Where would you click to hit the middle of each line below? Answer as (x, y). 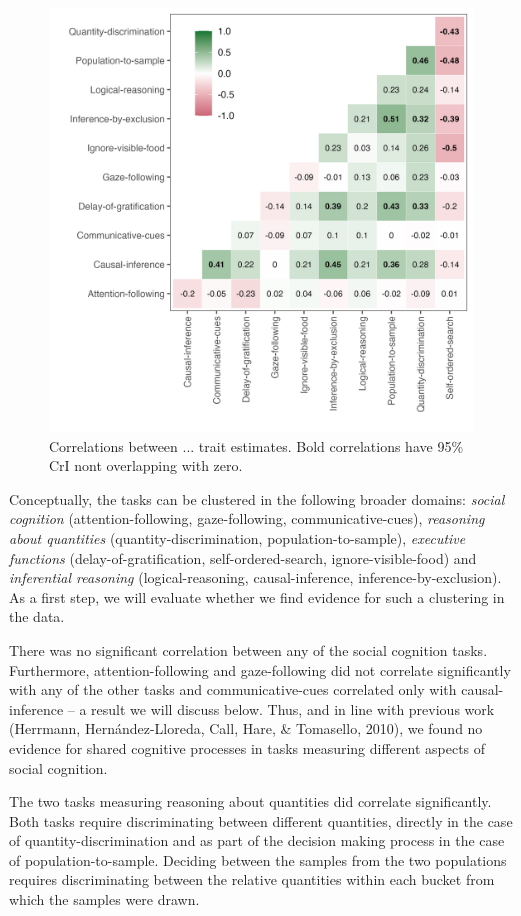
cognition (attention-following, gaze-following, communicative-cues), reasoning (247, 518)
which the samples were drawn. (104, 899)
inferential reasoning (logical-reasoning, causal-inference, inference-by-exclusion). (255, 577)
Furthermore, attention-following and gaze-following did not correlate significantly (260, 669)
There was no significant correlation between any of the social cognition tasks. (248, 649)
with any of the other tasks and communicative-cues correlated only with (233, 689)
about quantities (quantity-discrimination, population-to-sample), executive (237, 537)
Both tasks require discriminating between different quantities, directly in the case (261, 820)
